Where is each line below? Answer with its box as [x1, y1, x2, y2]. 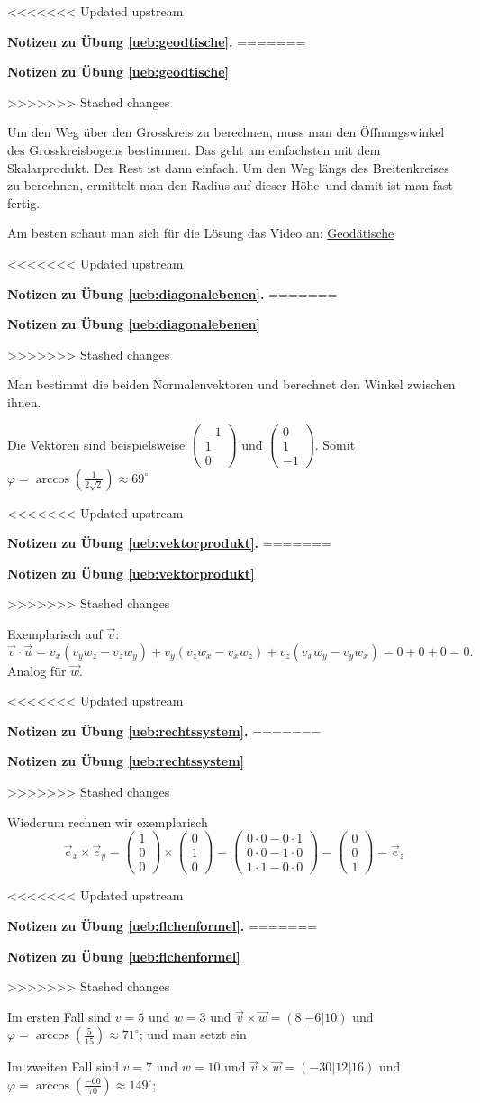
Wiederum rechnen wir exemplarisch [7, 812, 208, 831]
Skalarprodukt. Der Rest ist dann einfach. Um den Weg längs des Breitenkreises [7, 158, 449, 177]
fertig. [7, 193, 41, 212]
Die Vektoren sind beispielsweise [7, 434, 186, 453]
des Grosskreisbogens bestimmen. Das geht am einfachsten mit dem [7, 140, 381, 159]
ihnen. [7, 392, 41, 411]
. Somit [314, 434, 356, 453]
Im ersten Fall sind [7, 1007, 112, 1026]
